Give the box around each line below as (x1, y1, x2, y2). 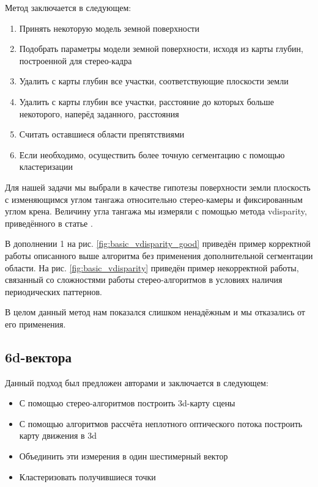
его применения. (5, 317, 66, 330)
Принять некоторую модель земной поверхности (19, 21, 199, 34)
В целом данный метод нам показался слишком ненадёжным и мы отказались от (5, 306, 305, 318)
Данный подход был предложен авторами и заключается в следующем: (5, 376, 268, 389)
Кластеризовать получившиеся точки (19, 470, 156, 483)
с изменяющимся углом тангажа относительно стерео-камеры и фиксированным (5, 192, 303, 205)
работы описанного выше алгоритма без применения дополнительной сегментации (5, 249, 313, 262)
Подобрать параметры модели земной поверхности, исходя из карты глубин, (19, 42, 303, 55)
